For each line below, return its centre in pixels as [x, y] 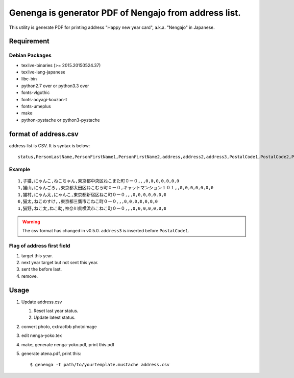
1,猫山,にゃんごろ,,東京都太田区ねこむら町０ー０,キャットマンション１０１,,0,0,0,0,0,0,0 [116, 188]
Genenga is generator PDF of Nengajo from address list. [125, 13]
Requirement [29, 41]
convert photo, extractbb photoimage [59, 326]
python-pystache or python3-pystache [61, 120]
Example [20, 169]
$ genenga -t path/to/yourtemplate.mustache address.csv [100, 365]
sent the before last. [42, 269]
